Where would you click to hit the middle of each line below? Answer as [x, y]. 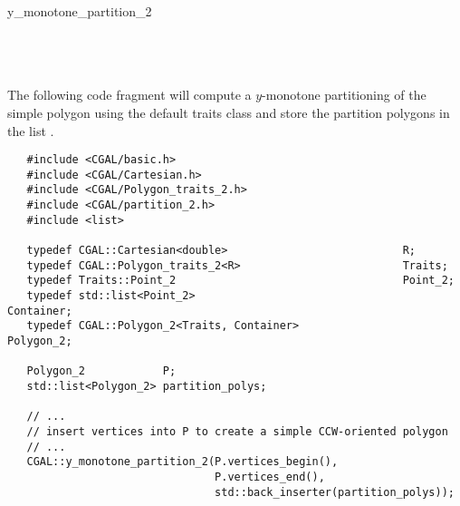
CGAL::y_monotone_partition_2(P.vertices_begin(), [182, 462]
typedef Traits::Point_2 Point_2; [240, 281]
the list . [31, 130]
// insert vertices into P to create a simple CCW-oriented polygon [237, 431]
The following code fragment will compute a [129, 95]
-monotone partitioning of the [344, 95]
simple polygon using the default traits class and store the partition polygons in [229, 112]
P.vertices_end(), [270, 477]
